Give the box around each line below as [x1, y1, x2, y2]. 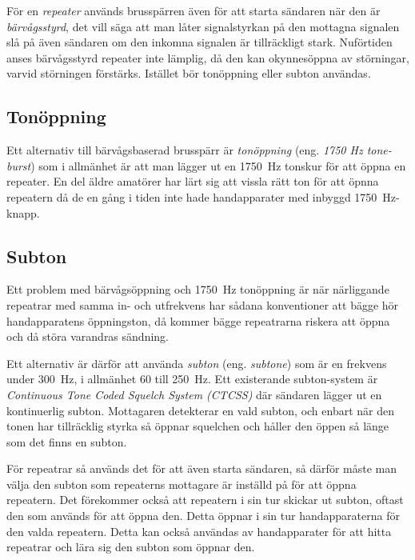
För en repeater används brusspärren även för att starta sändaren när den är [6, 2, 381, 18]
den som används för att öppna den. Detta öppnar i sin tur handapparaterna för [6, 507, 400, 524]
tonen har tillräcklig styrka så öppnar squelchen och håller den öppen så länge [6, 418, 389, 434]
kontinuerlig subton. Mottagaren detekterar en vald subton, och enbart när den [6, 402, 395, 418]
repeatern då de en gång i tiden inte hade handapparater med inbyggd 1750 [6, 188, 377, 205]
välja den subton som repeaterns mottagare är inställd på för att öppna [6, 475, 357, 492]
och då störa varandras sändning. [6, 328, 169, 345]
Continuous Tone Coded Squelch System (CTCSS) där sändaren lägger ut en [6, 386, 382, 402]
